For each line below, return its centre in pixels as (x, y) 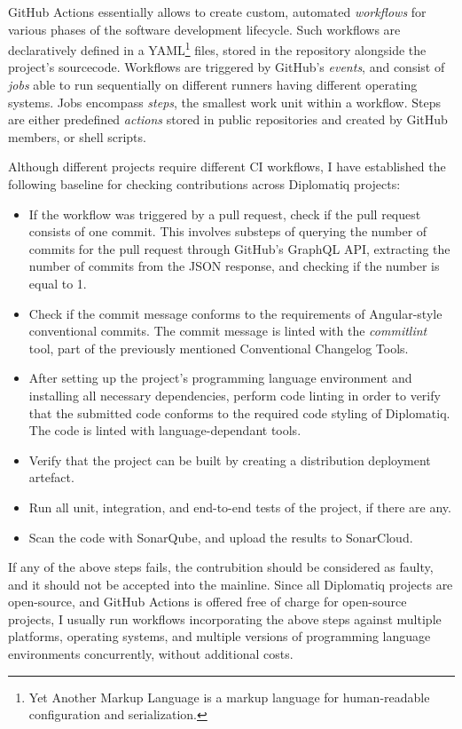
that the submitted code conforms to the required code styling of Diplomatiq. (239, 412)
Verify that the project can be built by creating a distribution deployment (230, 460)
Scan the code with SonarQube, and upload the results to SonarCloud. (221, 537)
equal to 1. (58, 283)
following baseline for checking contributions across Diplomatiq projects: (204, 184)
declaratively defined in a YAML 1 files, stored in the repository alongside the (217, 48)
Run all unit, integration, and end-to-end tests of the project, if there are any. (240, 507)
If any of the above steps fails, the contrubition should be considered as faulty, (221, 567)
